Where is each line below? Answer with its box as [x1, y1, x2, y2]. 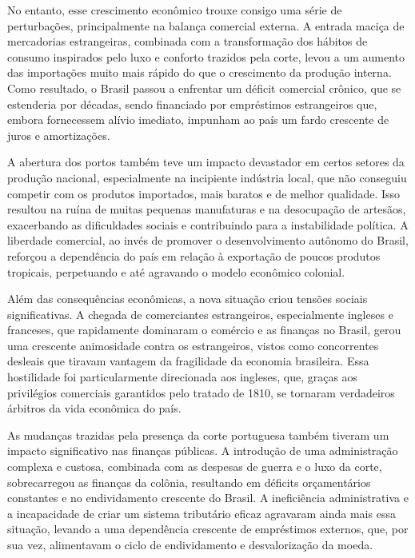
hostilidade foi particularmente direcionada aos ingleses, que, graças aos [7, 369, 358, 385]
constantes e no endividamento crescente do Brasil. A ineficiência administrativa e [7, 489, 409, 506]
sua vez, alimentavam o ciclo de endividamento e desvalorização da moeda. [7, 536, 373, 552]
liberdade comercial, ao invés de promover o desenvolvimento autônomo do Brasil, [7, 232, 409, 249]
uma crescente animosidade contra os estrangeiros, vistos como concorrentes [7, 337, 379, 353]
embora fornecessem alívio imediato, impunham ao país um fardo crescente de [7, 111, 389, 128]
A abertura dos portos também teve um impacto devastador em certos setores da [7, 153, 405, 170]
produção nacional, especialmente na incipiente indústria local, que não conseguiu [7, 169, 407, 185]
